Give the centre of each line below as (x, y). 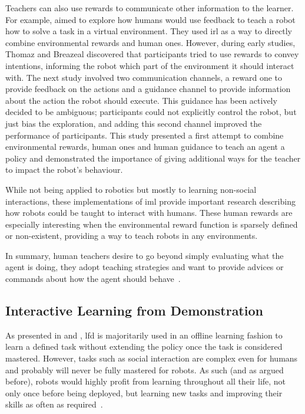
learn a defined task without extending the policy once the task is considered (144, 346)
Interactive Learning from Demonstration (134, 310)
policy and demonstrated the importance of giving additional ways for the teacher (153, 158)
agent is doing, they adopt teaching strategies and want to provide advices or (145, 267)
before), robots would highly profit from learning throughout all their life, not (146, 381)
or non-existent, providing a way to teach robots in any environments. (132, 236)
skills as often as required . (54, 404)
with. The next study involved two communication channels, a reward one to (144, 77)
